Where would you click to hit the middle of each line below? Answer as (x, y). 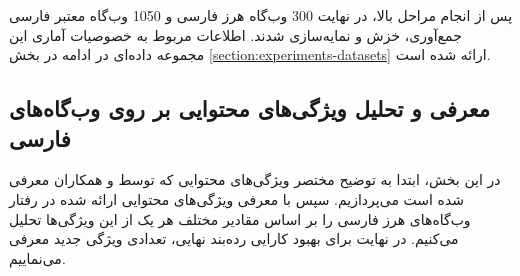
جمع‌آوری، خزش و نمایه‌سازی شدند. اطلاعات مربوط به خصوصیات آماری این (235, 34)
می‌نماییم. (37, 257)
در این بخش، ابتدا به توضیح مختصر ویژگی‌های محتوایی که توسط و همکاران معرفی (255, 179)
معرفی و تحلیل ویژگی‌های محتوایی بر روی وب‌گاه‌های (250, 108)
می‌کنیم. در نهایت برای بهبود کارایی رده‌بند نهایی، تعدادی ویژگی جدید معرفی (234, 238)
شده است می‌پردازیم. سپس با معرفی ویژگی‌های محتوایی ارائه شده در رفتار (236, 198)
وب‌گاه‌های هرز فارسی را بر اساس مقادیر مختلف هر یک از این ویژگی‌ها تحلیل (240, 218)
